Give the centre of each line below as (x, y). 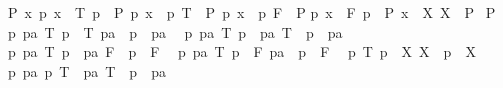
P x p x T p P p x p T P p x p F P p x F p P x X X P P (251, 12)
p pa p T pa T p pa (86, 70)
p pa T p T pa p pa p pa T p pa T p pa (175, 31)
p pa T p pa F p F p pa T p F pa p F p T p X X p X (241, 51)
